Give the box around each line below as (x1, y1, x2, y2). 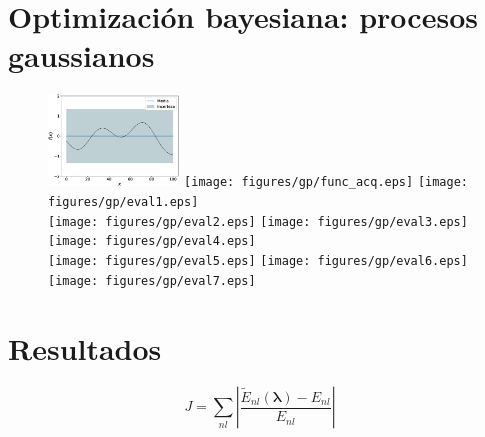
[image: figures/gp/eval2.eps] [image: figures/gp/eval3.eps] (48, 214, 468, 229)
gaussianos (8, 35, 155, 76)
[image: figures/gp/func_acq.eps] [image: (184, 175, 468, 190)
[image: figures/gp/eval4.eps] (48, 234, 256, 249)
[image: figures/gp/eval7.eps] (48, 273, 256, 288)
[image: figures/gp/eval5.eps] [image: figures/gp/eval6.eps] (48, 254, 468, 269)
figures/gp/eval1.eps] (48, 195, 199, 210)
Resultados (8, 327, 162, 368)
